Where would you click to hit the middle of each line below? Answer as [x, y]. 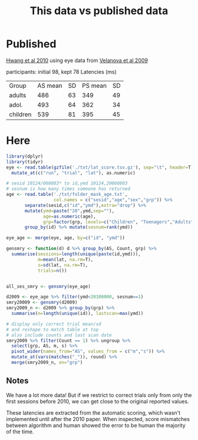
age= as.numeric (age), [70, 216]
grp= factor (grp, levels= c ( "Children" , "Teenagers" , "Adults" [118, 222]
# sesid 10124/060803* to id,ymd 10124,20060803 [67, 183]
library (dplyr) [25, 156]
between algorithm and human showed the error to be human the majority [96, 425]
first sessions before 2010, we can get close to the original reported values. [98, 401]
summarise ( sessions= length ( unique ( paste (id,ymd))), [76, 254]
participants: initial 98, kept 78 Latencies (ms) [61, 71]
